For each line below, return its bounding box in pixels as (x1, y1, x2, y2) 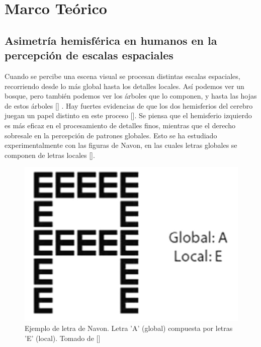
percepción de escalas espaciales (5, 47, 173, 63)
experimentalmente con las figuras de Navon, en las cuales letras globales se (5, 140, 237, 150)
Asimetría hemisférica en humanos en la (5, 32, 217, 48)
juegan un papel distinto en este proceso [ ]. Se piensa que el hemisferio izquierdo (5, 110, 252, 121)
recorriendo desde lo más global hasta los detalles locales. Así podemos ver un (5, 80, 244, 91)
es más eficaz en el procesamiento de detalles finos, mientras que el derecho (5, 120, 235, 130)
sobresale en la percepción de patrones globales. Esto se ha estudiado (5, 130, 217, 140)
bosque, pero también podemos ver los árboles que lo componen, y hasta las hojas (5, 91, 257, 101)
